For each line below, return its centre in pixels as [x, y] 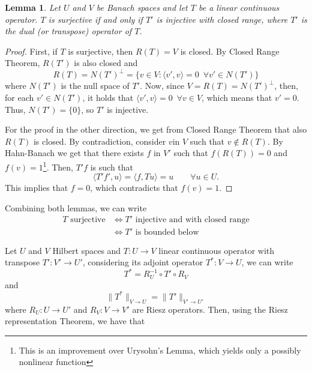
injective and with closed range [192, 220]
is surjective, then [100, 51]
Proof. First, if [31, 51]
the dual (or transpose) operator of [68, 31]
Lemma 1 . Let [33, 7]
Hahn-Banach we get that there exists [74, 153]
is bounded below [167, 232]
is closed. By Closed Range [230, 51]
